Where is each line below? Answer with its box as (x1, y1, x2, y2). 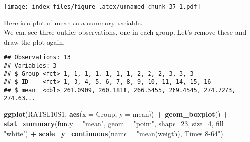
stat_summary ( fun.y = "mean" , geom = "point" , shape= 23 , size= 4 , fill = (4, 118, 231, 128)
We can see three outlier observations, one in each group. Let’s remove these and (4, 27, 247, 37)
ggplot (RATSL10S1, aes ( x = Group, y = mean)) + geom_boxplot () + (4, 109, 229, 119)
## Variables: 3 (4, 62, 57, 70)
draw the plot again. (4, 36, 65, 47)
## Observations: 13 (4, 54, 71, 61)
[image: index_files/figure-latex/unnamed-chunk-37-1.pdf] (4, 3, 200, 10)
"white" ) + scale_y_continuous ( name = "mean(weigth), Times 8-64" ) (4, 128, 223, 138)
